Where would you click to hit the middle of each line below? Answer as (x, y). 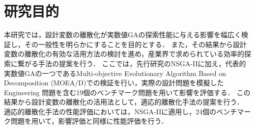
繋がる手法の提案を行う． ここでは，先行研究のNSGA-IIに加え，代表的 (132, 63)
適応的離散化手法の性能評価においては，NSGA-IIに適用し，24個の (110, 111)
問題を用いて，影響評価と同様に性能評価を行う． (89, 121)
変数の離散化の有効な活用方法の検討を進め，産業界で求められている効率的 (124, 54)
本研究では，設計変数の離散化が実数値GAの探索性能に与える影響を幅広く (123, 35)
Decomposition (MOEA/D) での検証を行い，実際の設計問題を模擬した (114, 83)
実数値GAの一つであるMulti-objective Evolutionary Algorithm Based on (115, 73)
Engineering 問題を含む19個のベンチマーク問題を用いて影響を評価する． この (127, 92)
